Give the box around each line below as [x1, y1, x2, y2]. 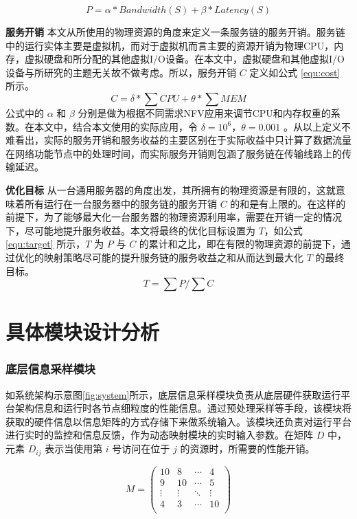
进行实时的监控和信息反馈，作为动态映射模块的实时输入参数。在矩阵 [5, 428, 313, 442]
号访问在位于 [112, 441, 170, 456]
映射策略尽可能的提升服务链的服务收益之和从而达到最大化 [43, 250, 303, 264]
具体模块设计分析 [5, 318, 160, 346]
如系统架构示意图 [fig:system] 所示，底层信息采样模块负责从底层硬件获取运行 [5, 387, 341, 401]
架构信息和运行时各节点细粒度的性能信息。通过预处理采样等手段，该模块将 [14, 401, 352, 415]
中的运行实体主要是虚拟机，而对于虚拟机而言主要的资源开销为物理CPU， [5, 38, 334, 52]
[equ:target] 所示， [5, 236, 86, 251]
